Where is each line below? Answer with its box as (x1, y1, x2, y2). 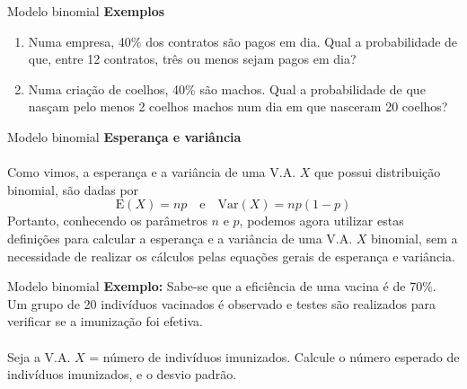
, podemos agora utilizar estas (239, 211, 404, 230)
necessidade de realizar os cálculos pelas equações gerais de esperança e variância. (7, 246, 455, 265)
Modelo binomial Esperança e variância (7, 127, 242, 146)
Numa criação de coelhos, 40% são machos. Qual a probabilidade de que (28, 79, 426, 98)
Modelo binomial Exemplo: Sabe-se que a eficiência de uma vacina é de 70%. (7, 277, 436, 296)
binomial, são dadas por (7, 180, 139, 199)
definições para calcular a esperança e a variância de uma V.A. (7, 228, 353, 247)
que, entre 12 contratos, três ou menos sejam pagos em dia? (28, 49, 357, 68)
